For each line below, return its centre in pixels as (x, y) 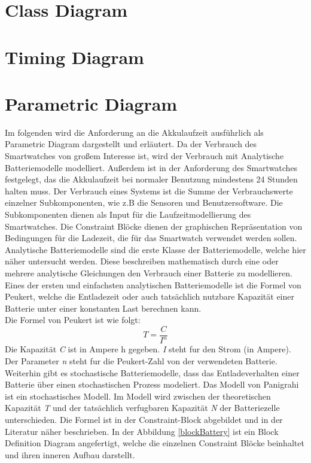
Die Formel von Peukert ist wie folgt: (73, 320)
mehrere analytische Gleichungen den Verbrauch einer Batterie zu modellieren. (149, 273)
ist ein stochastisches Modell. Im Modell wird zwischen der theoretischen (138, 396)
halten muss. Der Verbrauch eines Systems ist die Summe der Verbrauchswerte (149, 191)
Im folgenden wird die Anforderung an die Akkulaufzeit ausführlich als (134, 132)
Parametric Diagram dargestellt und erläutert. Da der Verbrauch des (131, 144)
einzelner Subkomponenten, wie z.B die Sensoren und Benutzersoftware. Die (144, 202)
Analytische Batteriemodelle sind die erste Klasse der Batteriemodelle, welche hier (155, 249)
